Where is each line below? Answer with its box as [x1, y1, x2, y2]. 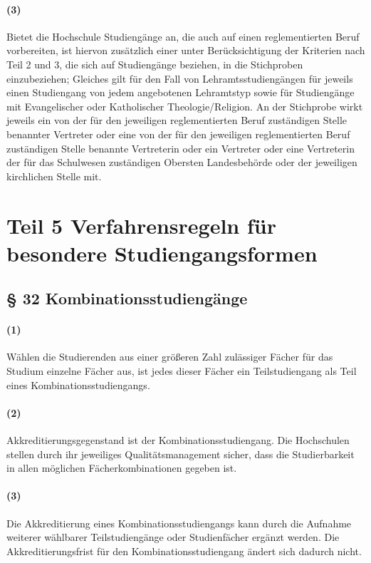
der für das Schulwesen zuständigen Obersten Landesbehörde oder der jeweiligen [6, 155, 357, 170]
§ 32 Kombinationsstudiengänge [6, 287, 248, 309]
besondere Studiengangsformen [6, 238, 318, 267]
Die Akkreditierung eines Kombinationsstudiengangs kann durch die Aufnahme [6, 515, 352, 530]
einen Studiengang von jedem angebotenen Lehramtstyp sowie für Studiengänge [6, 85, 355, 100]
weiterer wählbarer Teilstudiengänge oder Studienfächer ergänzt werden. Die [6, 530, 340, 544]
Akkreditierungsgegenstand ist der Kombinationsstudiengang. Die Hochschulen [6, 433, 350, 448]
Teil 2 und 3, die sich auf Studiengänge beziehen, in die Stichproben [6, 56, 303, 71]
